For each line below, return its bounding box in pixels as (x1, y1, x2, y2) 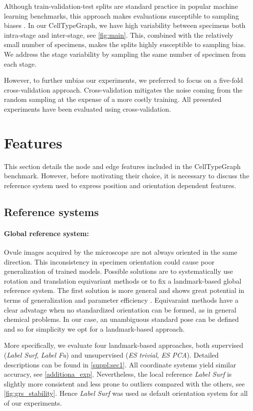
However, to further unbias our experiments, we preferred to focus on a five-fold (4, 75, 243, 85)
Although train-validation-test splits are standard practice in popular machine (4, 1, 238, 11)
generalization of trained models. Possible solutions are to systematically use (4, 266, 233, 276)
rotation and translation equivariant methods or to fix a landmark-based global (4, 275, 242, 286)
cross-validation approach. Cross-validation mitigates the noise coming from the (4, 84, 243, 95)
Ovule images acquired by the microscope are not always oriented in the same (4, 247, 237, 257)
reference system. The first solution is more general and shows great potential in (4, 285, 245, 295)
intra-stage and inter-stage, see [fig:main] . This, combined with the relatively (4, 29, 233, 40)
